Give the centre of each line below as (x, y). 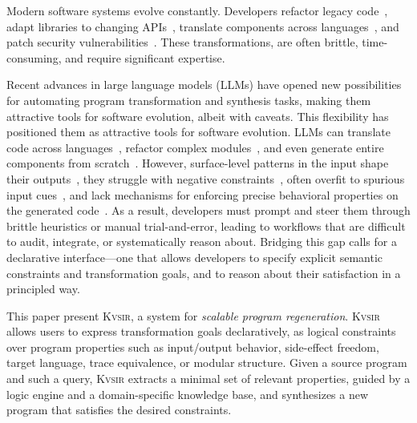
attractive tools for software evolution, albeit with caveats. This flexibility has (198, 116)
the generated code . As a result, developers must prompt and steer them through (208, 210)
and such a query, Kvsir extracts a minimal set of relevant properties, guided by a (208, 379)
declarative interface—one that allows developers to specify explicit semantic (194, 257)
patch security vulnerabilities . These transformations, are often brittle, (182, 42)
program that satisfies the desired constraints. (119, 410)
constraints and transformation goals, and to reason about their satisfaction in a (204, 273)
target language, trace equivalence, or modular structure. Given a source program (207, 363)
